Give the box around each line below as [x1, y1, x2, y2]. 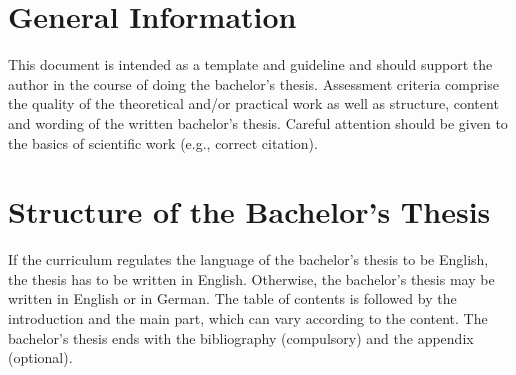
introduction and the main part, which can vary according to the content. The [8, 308, 488, 328]
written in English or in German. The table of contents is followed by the [8, 288, 457, 309]
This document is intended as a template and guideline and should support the [8, 54, 493, 75]
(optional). [8, 347, 73, 368]
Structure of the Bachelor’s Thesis [8, 191, 491, 232]
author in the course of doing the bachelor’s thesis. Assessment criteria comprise [8, 73, 499, 94]
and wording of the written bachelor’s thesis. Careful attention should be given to [8, 112, 508, 133]
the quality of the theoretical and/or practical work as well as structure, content [8, 93, 499, 114]
